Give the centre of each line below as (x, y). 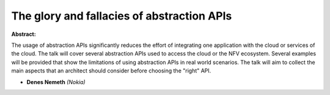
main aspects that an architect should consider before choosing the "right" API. (111, 71)
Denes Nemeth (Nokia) (56, 82)
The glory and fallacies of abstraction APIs (122, 16)
